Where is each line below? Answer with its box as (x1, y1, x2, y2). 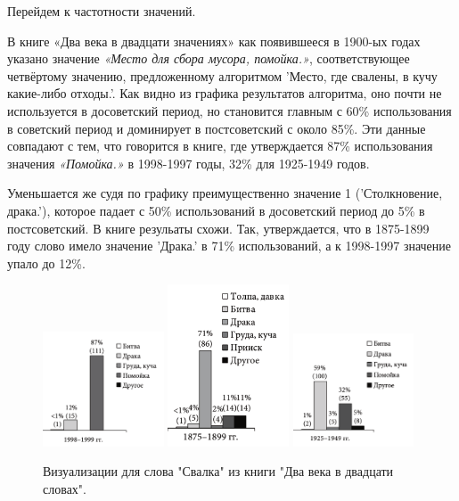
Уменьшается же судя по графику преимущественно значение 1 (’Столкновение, (7, 184, 443, 202)
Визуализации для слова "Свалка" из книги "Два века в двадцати (43, 462, 394, 480)
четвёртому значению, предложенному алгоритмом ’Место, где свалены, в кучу (7, 66, 438, 85)
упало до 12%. (7, 253, 86, 272)
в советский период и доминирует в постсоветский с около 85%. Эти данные (7, 119, 426, 137)
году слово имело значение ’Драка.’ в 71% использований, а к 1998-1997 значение (7, 236, 452, 255)
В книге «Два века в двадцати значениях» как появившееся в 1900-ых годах (7, 31, 421, 50)
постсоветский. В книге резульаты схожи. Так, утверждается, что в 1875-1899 (7, 218, 430, 237)
